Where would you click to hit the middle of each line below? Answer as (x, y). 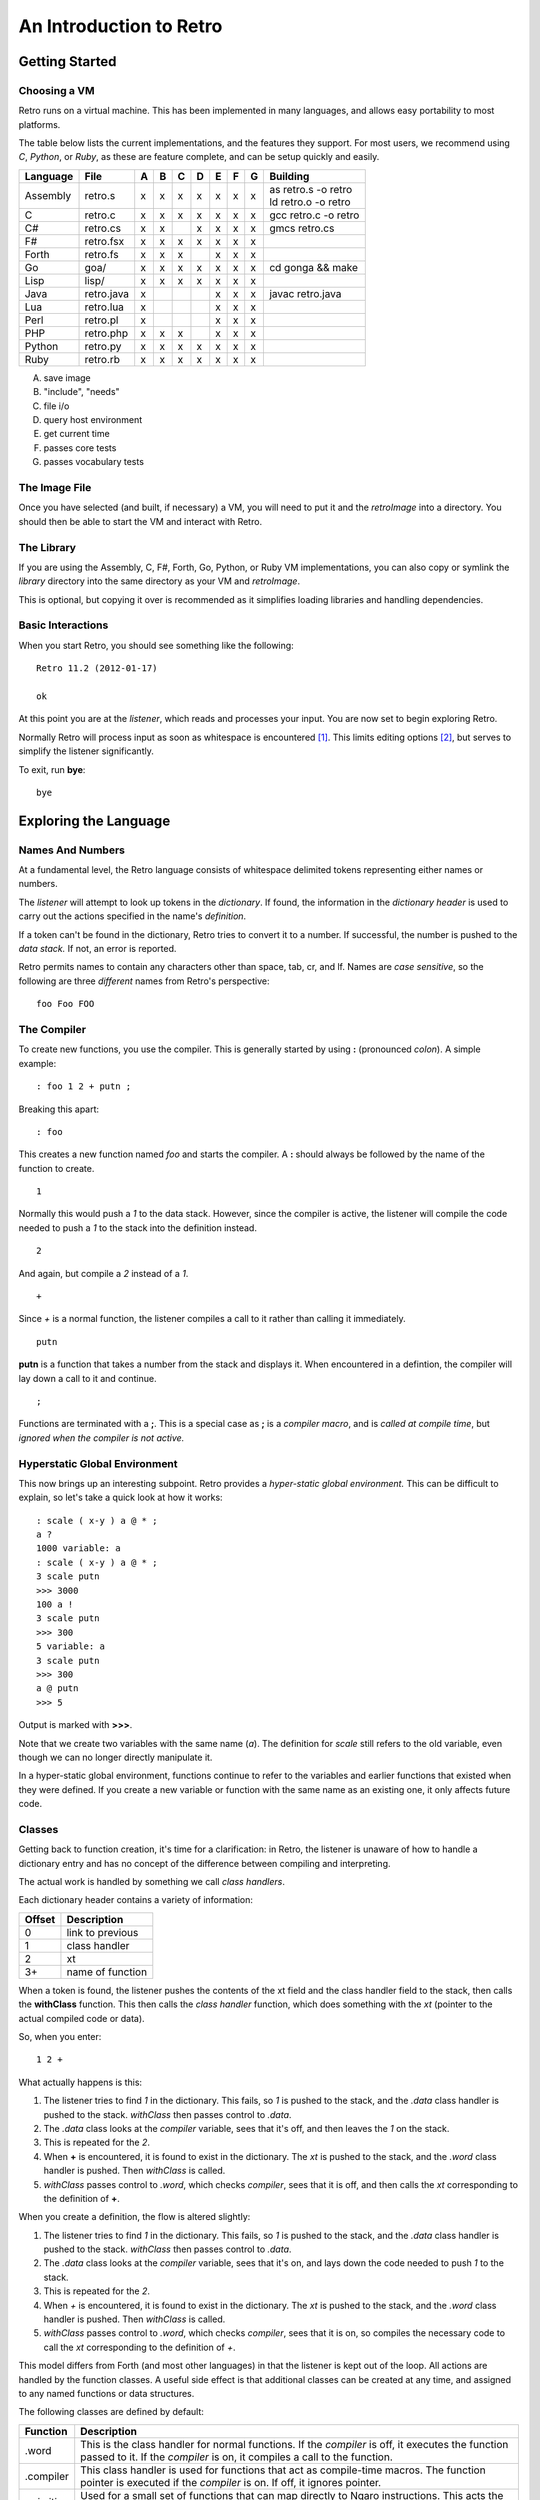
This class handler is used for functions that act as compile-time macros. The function (283, 2470)
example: (37, 1063)
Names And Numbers (71, 850)
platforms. (39, 124)
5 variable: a (70, 1646)
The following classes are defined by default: (111, 2412)
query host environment (93, 420)
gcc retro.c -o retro (314, 215)
